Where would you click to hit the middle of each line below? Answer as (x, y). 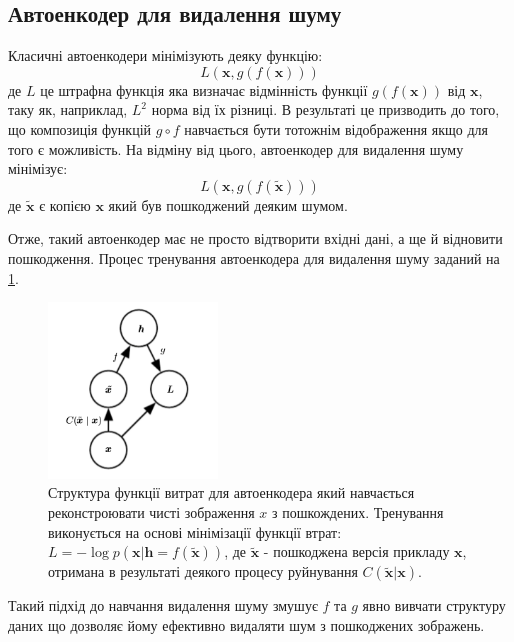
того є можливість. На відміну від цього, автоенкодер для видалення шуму (236, 148)
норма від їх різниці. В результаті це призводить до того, (325, 109)
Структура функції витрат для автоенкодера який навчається (231, 492)
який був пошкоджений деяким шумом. (228, 204)
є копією (65, 204)
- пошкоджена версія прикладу (356, 551)
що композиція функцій (80, 128)
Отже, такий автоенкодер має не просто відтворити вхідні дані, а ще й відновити (255, 238)
